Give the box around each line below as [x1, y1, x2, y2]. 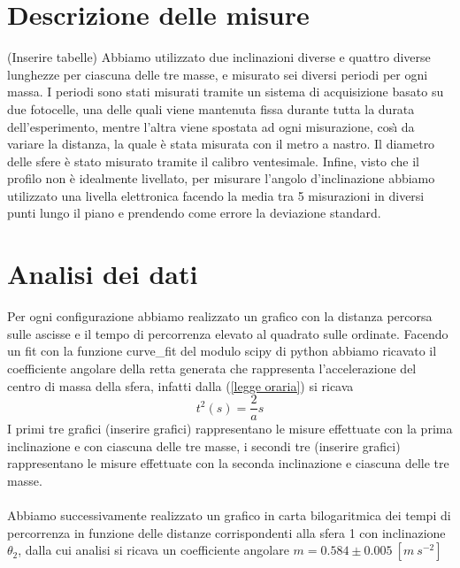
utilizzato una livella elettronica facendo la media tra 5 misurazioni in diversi [7, 186, 425, 204]
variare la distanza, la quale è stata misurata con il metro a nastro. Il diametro [7, 134, 435, 153]
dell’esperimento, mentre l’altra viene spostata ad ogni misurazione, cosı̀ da [7, 117, 415, 135]
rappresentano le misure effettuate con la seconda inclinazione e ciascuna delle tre [7, 454, 449, 472]
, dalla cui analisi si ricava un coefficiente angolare [18, 541, 289, 559]
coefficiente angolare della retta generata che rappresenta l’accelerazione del [7, 358, 417, 377]
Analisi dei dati [7, 256, 198, 292]
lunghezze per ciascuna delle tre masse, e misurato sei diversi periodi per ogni [7, 65, 428, 83]
